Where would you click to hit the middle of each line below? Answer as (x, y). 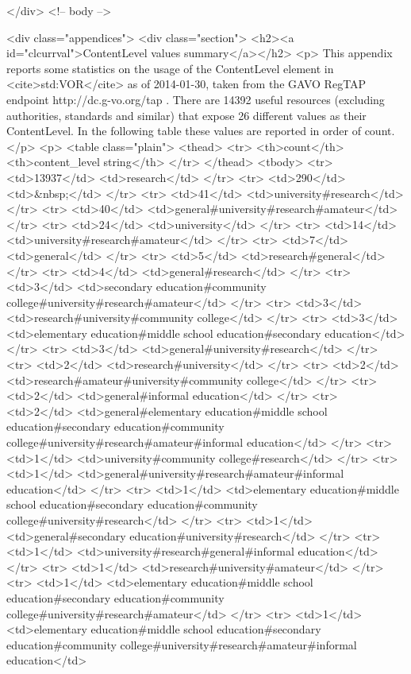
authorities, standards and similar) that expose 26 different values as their (186, 115)
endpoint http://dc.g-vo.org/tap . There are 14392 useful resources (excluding (196, 99)
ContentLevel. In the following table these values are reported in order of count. (201, 131)
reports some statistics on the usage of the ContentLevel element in (170, 68)
